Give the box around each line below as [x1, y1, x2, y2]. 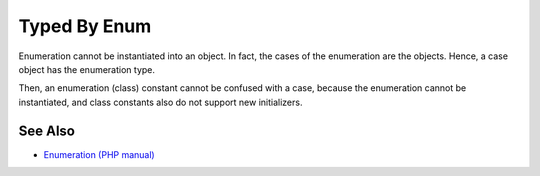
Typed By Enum [18, 15, 152, 37]
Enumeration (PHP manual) [43, 148, 155, 160]
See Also [18, 122, 75, 139]
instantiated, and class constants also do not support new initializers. [18, 96, 303, 108]
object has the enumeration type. [18, 63, 155, 75]
